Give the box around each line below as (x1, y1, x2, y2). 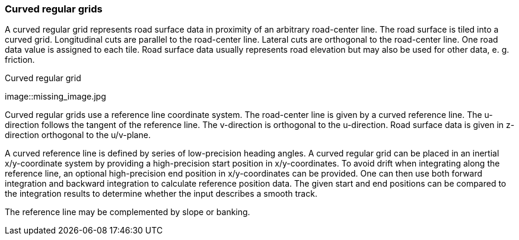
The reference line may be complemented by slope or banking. (5, 207, 250, 217)
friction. (5, 55, 35, 65)
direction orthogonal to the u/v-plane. (5, 130, 151, 140)
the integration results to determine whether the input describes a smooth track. (5, 188, 317, 199)
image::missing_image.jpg (5, 91, 106, 102)
